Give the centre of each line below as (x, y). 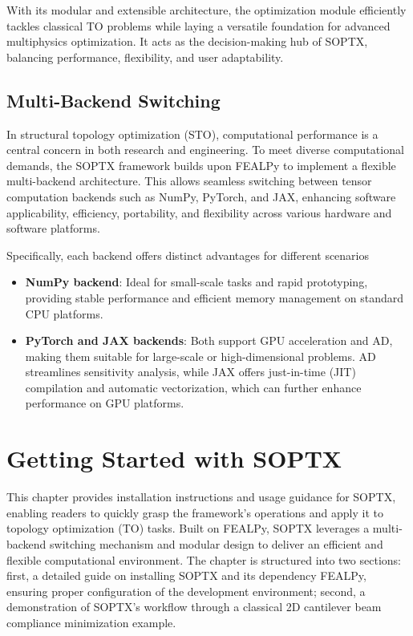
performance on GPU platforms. (105, 403)
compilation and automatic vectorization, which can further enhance (193, 387)
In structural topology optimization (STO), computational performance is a (192, 134)
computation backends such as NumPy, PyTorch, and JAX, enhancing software (201, 196)
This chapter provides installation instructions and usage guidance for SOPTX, (201, 497)
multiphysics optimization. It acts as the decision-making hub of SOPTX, (187, 41)
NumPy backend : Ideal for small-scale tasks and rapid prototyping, (196, 282)
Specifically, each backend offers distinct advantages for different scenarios (188, 255)
